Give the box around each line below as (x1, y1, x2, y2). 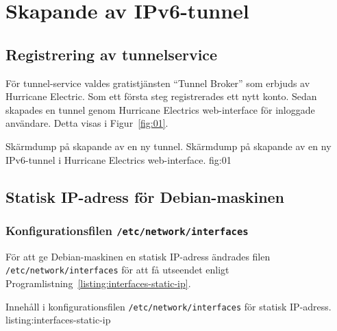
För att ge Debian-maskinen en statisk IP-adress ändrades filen (5, 249, 271, 263)
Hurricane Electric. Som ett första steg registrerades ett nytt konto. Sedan (5, 89, 317, 103)
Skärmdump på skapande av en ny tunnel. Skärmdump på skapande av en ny (5, 138, 332, 153)
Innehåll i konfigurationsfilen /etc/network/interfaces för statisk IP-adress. (5, 299, 332, 313)
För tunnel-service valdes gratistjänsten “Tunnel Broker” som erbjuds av (5, 75, 310, 90)
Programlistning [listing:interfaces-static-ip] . (5, 275, 191, 290)
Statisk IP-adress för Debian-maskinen (5, 186, 285, 207)
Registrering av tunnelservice (5, 43, 218, 64)
